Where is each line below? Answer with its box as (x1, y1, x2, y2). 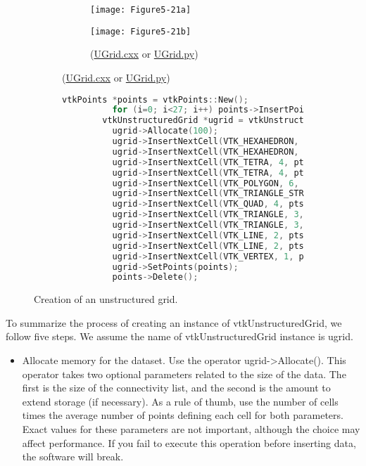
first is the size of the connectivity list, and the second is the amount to (22, 380, 331, 395)
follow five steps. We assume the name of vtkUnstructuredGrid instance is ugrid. (6, 329, 353, 344)
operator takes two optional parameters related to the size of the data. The (22, 366, 346, 381)
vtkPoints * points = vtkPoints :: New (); (62, 94, 248, 105)
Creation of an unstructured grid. (34, 292, 178, 306)
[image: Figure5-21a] (90, 5, 191, 15)
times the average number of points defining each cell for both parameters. (22, 408, 343, 422)
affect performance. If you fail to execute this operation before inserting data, (22, 435, 356, 450)
